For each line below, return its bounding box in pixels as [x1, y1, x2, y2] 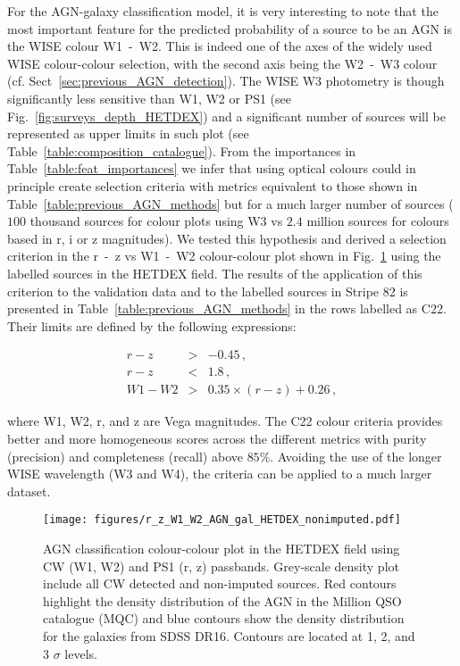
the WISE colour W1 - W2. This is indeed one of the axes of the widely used [7, 37, 432, 55]
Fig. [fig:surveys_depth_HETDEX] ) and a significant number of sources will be [7, 106, 446, 125]
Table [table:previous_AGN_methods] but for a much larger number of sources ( [7, 194, 454, 212]
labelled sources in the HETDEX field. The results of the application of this [7, 263, 422, 282]
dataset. [7, 481, 51, 500]
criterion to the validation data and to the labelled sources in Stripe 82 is [7, 281, 408, 300]
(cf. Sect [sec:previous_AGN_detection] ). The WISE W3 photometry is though [7, 71, 445, 90]
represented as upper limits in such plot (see [7, 124, 249, 143]
